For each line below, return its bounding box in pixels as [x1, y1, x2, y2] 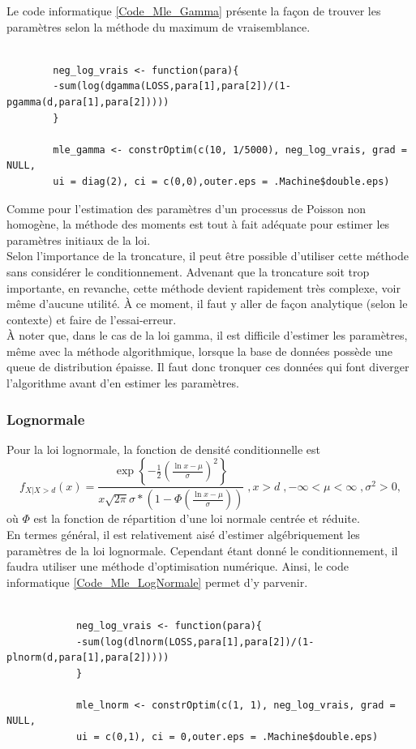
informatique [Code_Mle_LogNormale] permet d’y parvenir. [6, 573, 308, 590]
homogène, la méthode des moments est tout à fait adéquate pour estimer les [6, 216, 390, 233]
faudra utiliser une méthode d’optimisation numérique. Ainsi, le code [6, 558, 349, 575]
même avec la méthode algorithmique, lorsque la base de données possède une [6, 342, 393, 359]
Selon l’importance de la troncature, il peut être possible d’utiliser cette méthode [6, 247, 409, 264]
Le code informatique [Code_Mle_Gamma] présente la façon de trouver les [6, 2, 381, 19]
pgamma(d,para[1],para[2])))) [6, 96, 169, 108]
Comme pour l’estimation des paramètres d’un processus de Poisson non [6, 199, 367, 216]
